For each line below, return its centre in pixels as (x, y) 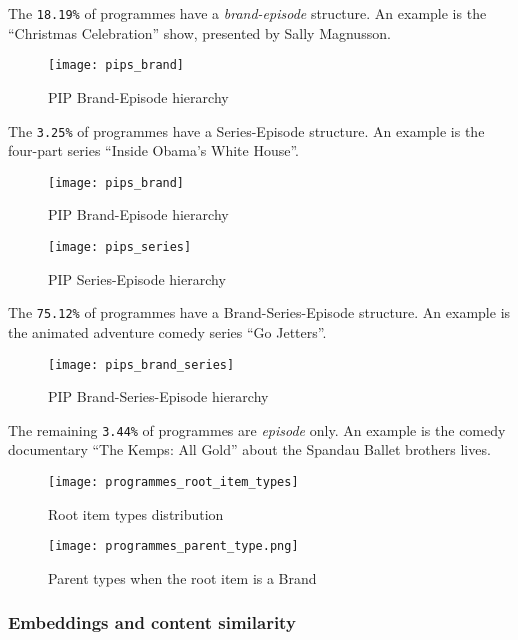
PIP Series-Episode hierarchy (137, 278)
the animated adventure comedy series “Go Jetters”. (167, 331)
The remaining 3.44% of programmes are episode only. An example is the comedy (257, 429)
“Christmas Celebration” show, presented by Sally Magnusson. (199, 32)
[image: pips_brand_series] (141, 364)
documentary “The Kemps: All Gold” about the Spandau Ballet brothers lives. (249, 449)
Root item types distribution (136, 513)
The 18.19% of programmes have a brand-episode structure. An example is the (247, 13)
